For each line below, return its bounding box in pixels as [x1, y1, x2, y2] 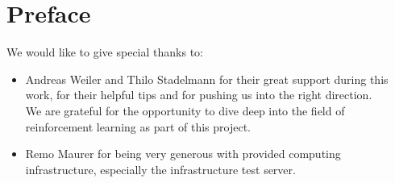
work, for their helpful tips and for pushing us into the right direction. [25, 86, 372, 103]
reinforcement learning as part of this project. [25, 118, 251, 135]
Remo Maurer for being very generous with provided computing [25, 145, 341, 162]
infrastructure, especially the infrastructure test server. [25, 160, 296, 177]
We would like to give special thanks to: [6, 44, 203, 60]
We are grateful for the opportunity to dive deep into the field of [25, 102, 345, 119]
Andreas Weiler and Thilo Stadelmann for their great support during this [25, 70, 389, 87]
